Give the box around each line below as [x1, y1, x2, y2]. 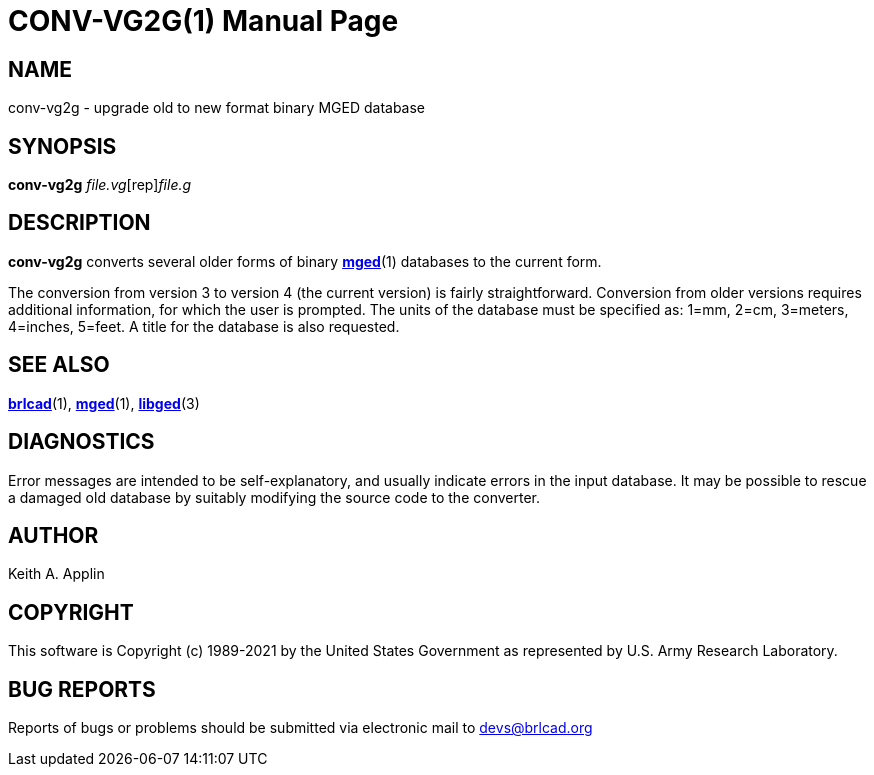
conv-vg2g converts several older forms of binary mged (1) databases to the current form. [8, 252, 602, 270]
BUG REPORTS [8, 676, 156, 702]
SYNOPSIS [8, 133, 117, 159]
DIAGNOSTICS [8, 429, 155, 455]
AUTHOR [8, 522, 99, 548]
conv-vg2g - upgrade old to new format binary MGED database [8, 99, 426, 117]
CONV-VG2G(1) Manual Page [8, 4, 399, 38]
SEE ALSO [8, 352, 110, 378]
